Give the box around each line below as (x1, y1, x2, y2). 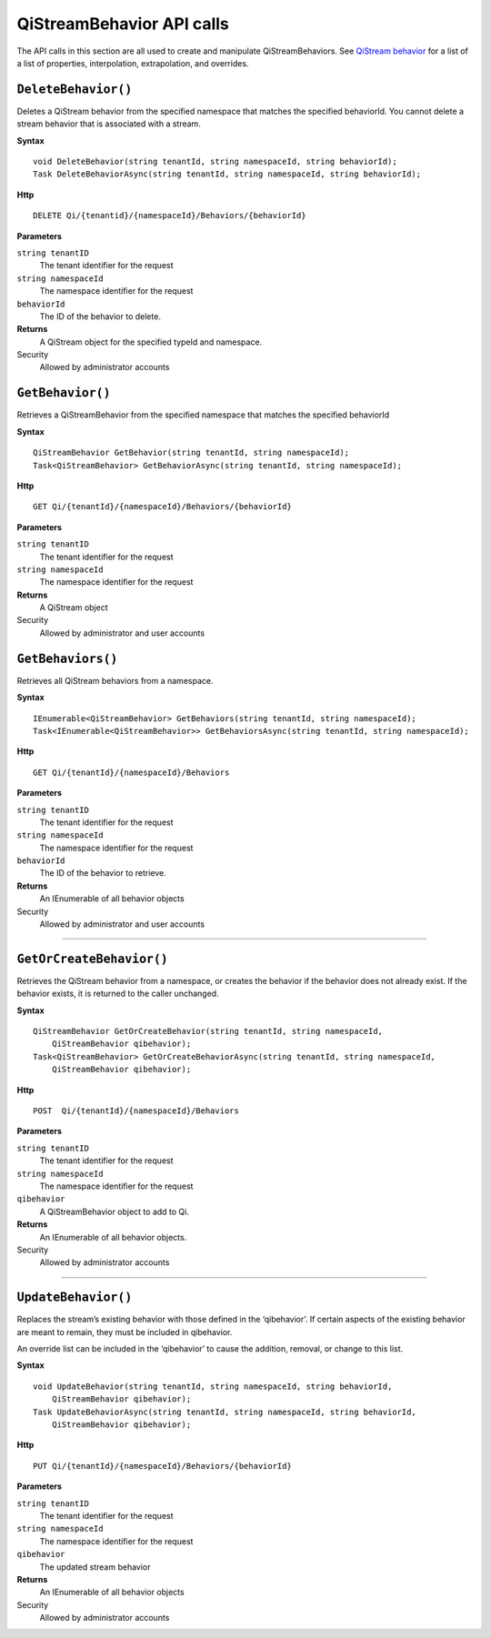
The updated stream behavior (39, 1561, 151, 1573)
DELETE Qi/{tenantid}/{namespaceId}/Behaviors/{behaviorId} (33, 210, 306, 221)
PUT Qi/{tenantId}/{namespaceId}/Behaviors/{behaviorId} (33, 1461, 293, 1471)
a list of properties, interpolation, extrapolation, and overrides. (16, 57, 249, 68)
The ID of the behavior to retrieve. (39, 868, 167, 879)
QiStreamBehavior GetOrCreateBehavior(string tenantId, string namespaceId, (33, 1026, 384, 1037)
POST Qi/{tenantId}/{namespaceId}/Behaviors (33, 1106, 240, 1116)
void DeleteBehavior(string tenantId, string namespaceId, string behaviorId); (33, 156, 397, 167)
